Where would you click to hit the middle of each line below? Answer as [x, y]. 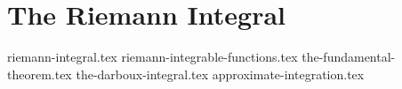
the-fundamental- [349, 57]
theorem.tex [40, 74]
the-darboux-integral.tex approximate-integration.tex [220, 74]
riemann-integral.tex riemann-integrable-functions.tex [153, 57]
